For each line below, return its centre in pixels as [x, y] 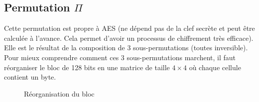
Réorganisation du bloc [59, 93]
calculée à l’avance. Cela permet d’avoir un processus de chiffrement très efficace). [129, 38]
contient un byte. [30, 77]
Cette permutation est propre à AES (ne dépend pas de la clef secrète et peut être [129, 28]
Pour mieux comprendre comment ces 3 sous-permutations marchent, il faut [120, 57]
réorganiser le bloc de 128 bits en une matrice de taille [87, 67]
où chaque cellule [215, 67]
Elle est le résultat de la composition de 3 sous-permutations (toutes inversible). [126, 48]
